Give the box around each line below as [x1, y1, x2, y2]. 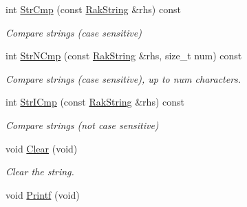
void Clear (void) [6, 141, 78, 155]
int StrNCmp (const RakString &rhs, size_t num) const [6, 48, 242, 63]
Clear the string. [6, 164, 74, 179]
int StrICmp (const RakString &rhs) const [6, 95, 184, 109]
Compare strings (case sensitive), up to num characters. [6, 71, 241, 86]
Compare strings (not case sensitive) [6, 117, 159, 132]
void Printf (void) [6, 187, 80, 201]
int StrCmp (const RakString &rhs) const [6, 2, 181, 16]
